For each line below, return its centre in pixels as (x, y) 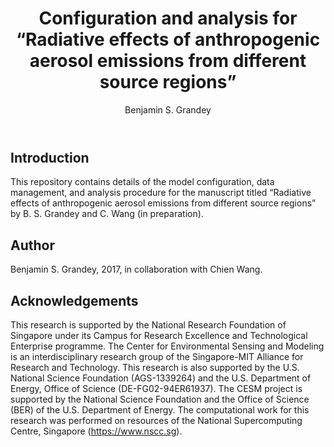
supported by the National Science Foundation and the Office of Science (160, 399)
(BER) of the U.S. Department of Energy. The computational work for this (160, 409)
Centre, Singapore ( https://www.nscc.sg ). (96, 431)
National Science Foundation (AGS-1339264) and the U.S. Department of (161, 378)
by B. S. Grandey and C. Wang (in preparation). (107, 214)
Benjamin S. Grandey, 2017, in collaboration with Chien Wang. (136, 269)
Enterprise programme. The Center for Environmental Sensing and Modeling (167, 346)
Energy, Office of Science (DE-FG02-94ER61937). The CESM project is (156, 388)
